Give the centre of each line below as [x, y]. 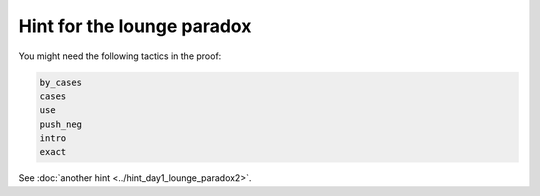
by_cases [61, 82]
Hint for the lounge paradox [135, 26]
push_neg [61, 124]
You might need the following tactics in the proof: [120, 56]
